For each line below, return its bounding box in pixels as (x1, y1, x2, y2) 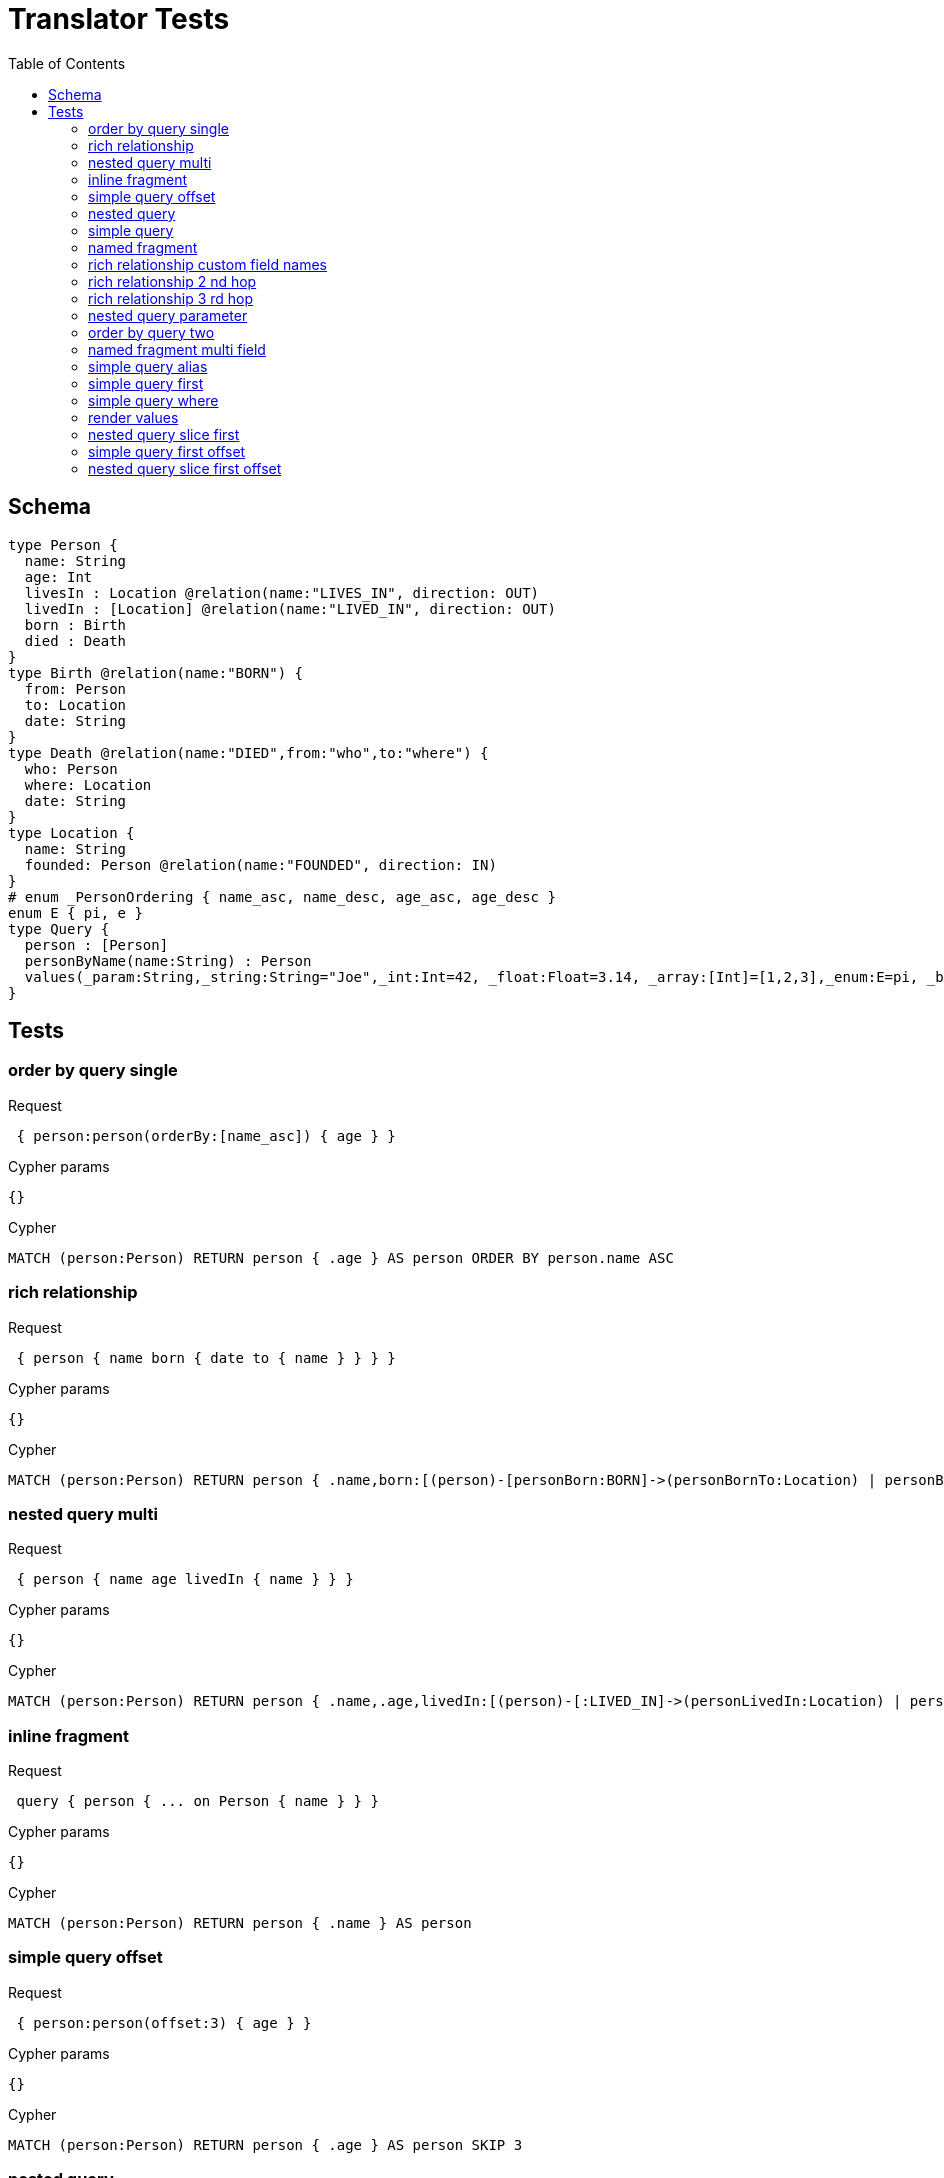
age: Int (24, 568, 93, 585)
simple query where (88, 391, 219, 409)
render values (88, 408, 179, 426)
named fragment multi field (88, 340, 266, 358)
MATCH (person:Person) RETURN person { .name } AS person (8, 1915, 472, 1932)
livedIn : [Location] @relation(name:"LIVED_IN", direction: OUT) (24, 600, 556, 617)
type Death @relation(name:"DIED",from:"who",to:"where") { (8, 744, 489, 761)
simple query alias (88, 357, 208, 375)
